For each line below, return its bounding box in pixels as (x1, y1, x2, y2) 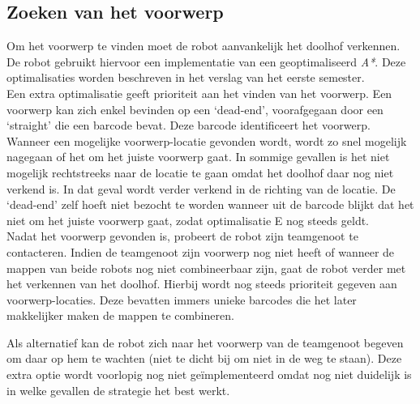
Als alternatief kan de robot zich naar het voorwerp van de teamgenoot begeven (6, 334, 404, 351)
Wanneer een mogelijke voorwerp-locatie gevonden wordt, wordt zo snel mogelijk (6, 132, 407, 149)
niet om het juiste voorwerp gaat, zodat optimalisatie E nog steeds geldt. (6, 211, 370, 228)
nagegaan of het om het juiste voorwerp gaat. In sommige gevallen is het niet (6, 148, 390, 165)
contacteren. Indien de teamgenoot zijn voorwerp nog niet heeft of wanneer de (6, 243, 395, 260)
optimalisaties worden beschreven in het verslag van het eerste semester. (6, 69, 365, 86)
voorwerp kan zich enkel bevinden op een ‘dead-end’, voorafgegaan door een (6, 100, 384, 117)
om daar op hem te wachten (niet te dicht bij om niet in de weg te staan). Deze (6, 350, 402, 367)
